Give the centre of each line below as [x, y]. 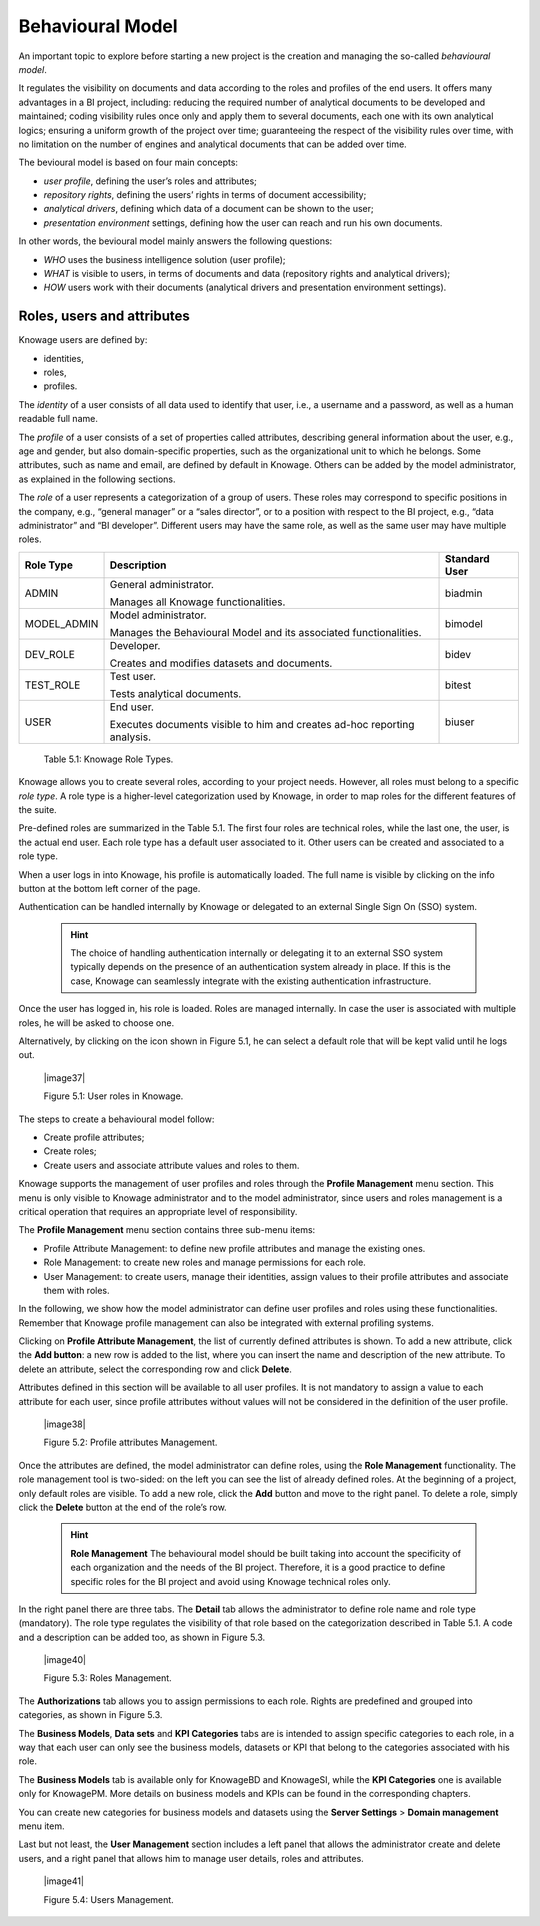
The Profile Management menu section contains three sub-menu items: [167, 1230]
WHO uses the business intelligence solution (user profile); [164, 259]
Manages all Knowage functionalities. [197, 602]
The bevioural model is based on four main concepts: [128, 162]
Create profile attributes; [94, 1137]
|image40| [65, 1660]
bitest [458, 685]
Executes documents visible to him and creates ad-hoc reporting [262, 724]
